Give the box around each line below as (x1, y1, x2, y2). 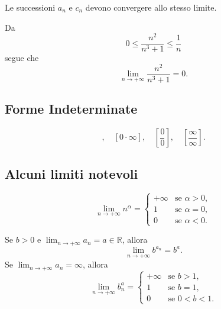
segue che (5, 51, 39, 64)
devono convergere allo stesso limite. (85, 1, 217, 13)
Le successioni (5, 1, 56, 13)
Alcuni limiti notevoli (5, 164, 138, 182)
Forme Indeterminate (5, 99, 138, 118)
